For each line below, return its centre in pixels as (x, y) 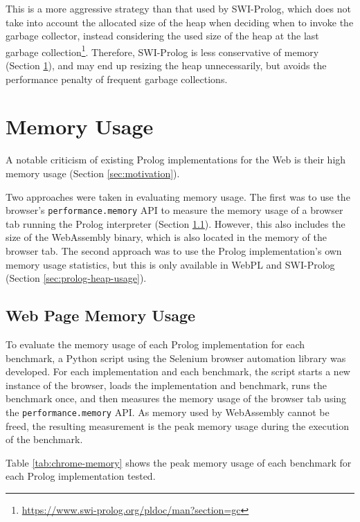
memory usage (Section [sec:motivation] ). (93, 173)
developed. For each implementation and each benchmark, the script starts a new (178, 371)
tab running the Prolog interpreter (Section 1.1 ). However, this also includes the (175, 223)
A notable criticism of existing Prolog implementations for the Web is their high (176, 160)
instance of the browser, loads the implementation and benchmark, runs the (166, 385)
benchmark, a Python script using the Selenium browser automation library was (176, 358)
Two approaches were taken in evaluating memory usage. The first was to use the (178, 196)
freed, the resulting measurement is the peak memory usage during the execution (177, 425)
